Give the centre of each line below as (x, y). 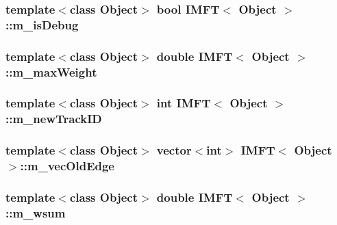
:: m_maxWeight (51, 71)
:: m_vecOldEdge (67, 166)
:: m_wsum (36, 212)
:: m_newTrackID (54, 119)
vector (174, 150)
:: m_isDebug (42, 24)
